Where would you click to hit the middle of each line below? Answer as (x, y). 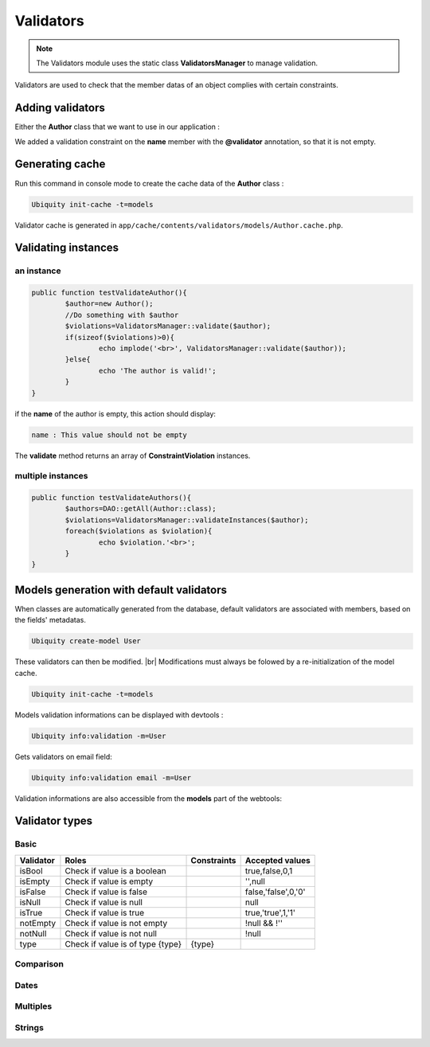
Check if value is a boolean (115, 870)
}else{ (78, 359)
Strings (29, 1027)
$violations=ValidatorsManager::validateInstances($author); (187, 520)
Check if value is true (105, 912)
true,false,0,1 (269, 870)
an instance (38, 271)
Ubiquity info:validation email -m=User (111, 777)
